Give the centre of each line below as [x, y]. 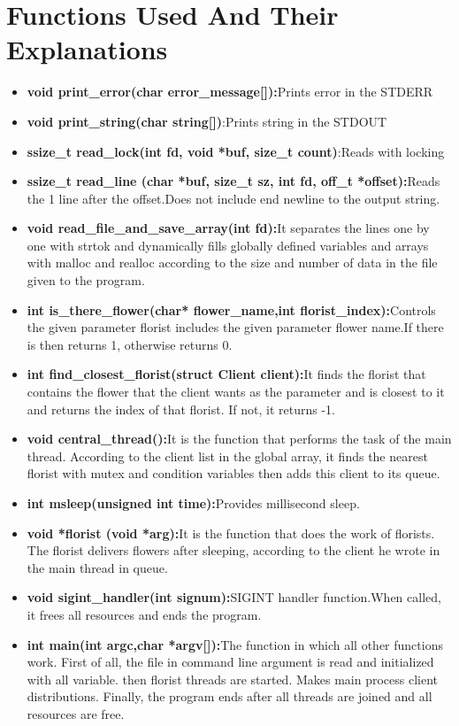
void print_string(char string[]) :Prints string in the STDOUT [207, 121]
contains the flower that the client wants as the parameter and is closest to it [236, 392]
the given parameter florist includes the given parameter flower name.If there [235, 327]
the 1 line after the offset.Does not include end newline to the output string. [233, 198]
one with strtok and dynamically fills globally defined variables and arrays [228, 245]
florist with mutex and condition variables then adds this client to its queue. [233, 473]
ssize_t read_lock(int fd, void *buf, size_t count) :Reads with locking [236, 151]
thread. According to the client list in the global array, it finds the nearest [227, 456]
